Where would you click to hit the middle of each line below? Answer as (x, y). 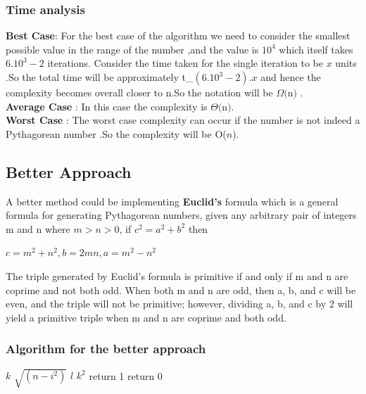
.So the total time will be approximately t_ (100, 77)
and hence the (291, 77)
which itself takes (316, 49)
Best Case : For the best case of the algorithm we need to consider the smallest (178, 36)
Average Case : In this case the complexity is (107, 106)
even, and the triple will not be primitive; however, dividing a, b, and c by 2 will (179, 304)
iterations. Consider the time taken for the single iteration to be (185, 63)
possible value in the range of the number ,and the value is (132, 49)
